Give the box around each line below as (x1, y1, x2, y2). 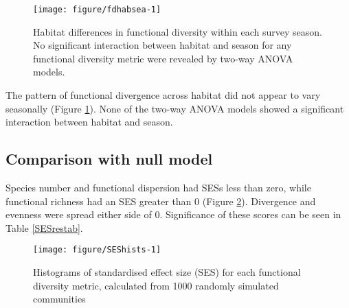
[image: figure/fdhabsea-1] (33, 5, 161, 14)
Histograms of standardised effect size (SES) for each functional (33, 265, 301, 279)
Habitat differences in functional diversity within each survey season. (33, 24, 322, 38)
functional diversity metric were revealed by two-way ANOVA (33, 51, 293, 65)
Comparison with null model (5, 148, 213, 169)
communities (33, 292, 86, 306)
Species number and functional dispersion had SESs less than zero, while (5, 180, 311, 195)
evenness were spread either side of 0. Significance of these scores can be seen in (5, 207, 341, 222)
